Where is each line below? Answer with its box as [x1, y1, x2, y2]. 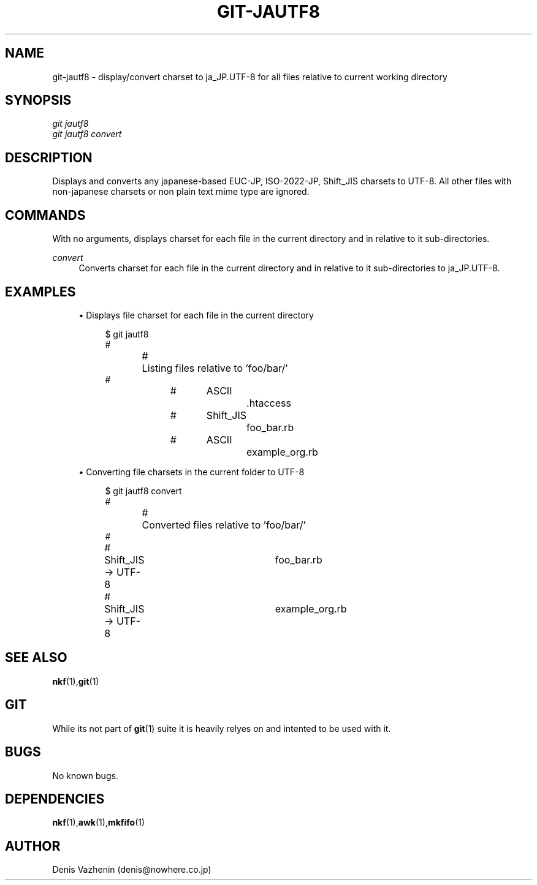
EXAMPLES [5, 284, 76, 299]
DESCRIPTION [5, 149, 93, 165]
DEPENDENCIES [5, 791, 105, 807]
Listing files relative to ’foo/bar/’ [142, 361, 288, 374]
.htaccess [246, 396, 291, 409]
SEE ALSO [5, 650, 67, 666]
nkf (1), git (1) [52, 676, 99, 687]
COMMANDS [5, 207, 86, 223]
